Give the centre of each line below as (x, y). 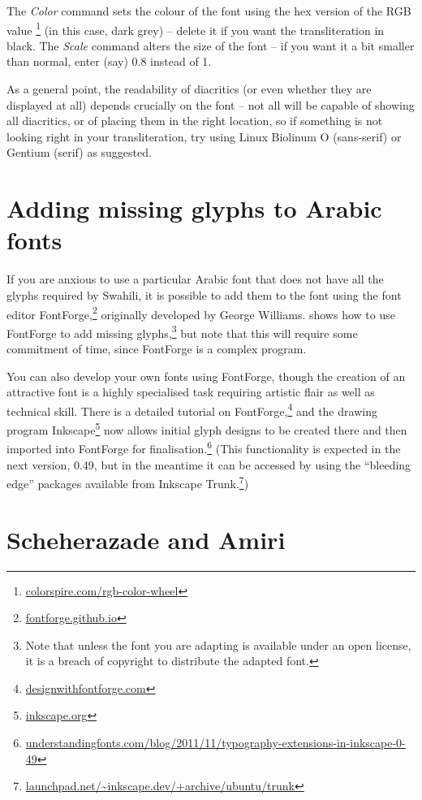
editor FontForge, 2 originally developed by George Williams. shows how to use (201, 313)
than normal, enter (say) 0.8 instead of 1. (109, 61)
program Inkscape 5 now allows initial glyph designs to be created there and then (207, 428)
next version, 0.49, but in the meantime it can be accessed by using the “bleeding (209, 464)
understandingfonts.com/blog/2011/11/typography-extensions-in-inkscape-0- (215, 743)
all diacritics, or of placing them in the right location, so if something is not (195, 121)
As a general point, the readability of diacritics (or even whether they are (189, 89)
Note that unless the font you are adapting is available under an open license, (218, 644)
